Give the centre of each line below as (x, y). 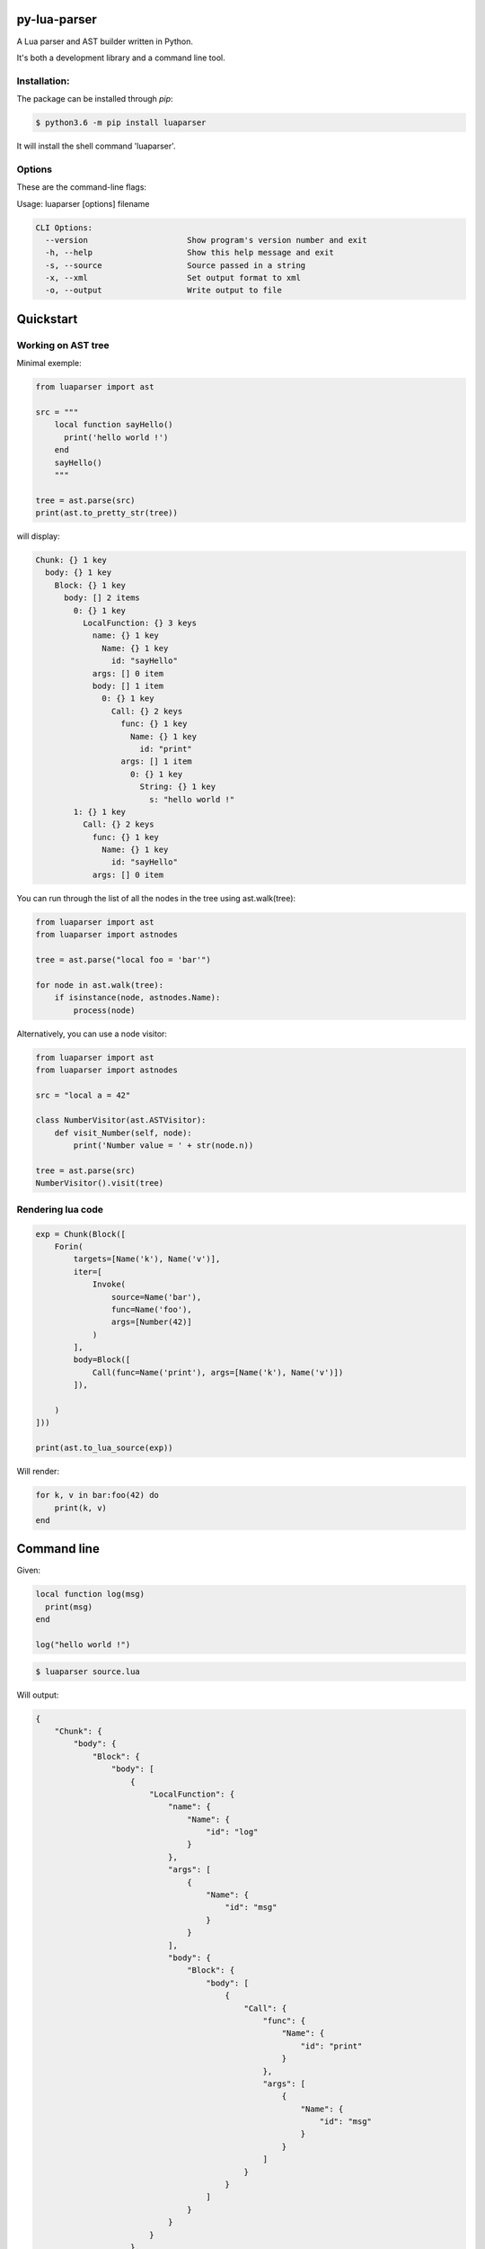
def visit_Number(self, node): (123, 1133)
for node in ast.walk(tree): (100, 985)
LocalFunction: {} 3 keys (140, 623)
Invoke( (109, 1285)
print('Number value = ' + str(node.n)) (163, 1146)
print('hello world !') (116, 437)
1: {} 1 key (99, 811)
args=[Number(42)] (151, 1322)
